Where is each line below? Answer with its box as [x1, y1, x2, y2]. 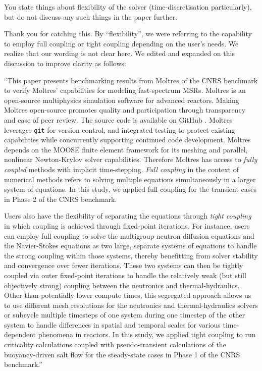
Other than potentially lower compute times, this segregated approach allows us [4, 290, 251, 300]
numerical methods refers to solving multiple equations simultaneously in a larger [4, 174, 256, 184]
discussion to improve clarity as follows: [4, 58, 126, 68]
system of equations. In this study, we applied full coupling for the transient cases [4, 184, 257, 194]
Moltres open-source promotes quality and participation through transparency [4, 104, 246, 115]
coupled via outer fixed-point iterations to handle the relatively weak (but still [4, 270, 246, 280]
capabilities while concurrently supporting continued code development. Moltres [4, 134, 251, 145]
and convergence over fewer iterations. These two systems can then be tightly [4, 260, 243, 271]
